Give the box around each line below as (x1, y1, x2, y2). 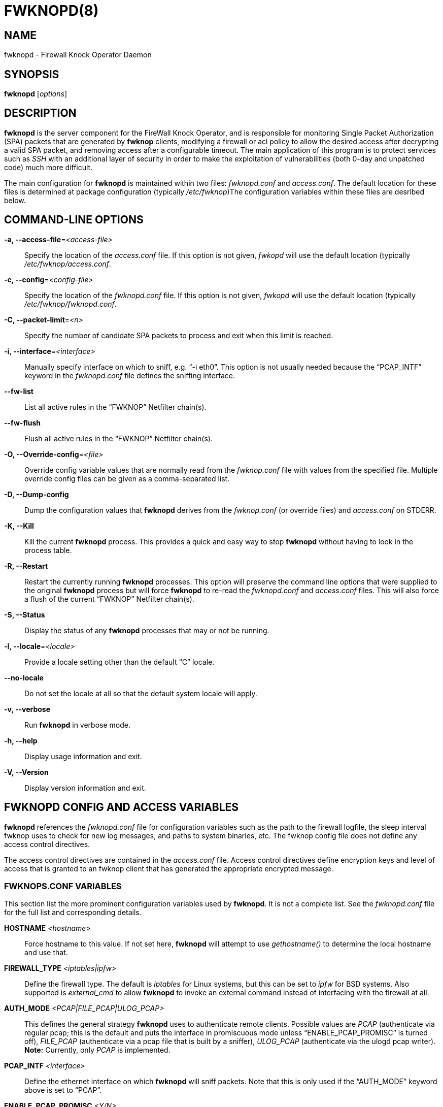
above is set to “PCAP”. (24, 1086, 102, 1095)
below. (4, 196, 26, 205)
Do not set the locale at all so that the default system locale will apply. (24, 689, 257, 698)
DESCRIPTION (4, 107, 77, 120)
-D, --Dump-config (4, 490, 69, 499)
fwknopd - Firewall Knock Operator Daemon (4, 50, 152, 59)
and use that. (24, 948, 68, 957)
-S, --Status (4, 610, 45, 619)
